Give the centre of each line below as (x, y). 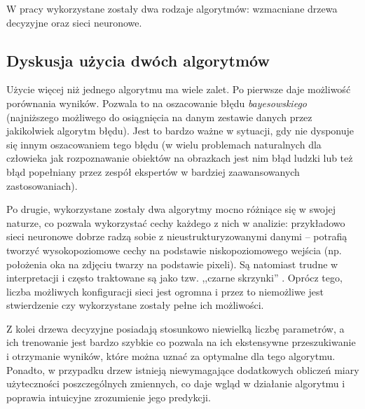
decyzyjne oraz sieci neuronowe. (74, 22)
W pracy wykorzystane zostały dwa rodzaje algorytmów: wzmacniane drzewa (172, 8)
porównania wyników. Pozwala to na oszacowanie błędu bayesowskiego (157, 103)
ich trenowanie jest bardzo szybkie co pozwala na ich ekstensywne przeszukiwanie (181, 342)
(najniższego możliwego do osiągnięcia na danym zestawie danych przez (159, 117)
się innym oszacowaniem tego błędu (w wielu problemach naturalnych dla (164, 144)
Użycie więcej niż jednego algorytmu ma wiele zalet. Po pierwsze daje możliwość (179, 89)
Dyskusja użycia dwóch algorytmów (138, 60)
